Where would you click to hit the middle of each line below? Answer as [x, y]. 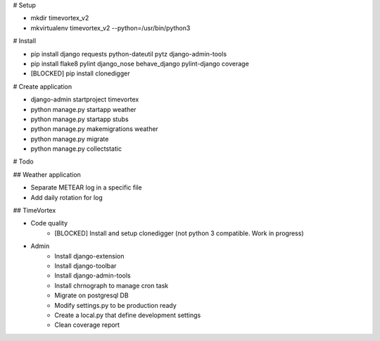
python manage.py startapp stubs [80, 119]
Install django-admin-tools [93, 275]
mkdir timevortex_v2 [60, 18]
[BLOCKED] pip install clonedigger [80, 73]
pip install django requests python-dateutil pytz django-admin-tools [129, 54]
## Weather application [47, 174]
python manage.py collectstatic [76, 149]
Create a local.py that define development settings [128, 315]
